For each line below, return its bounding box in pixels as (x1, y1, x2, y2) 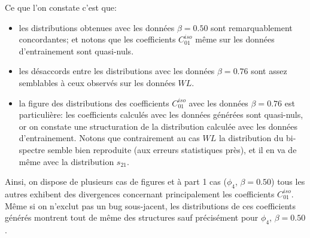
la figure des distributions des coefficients (19, 96, 169, 109)
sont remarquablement (211, 21, 293, 33)
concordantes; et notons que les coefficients (19, 33, 176, 45)
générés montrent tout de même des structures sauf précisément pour (5, 211, 259, 224)
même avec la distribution (19, 155, 114, 167)
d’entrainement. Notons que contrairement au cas (19, 132, 200, 144)
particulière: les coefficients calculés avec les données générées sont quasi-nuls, (19, 108, 303, 121)
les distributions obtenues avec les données (19, 21, 175, 33)
